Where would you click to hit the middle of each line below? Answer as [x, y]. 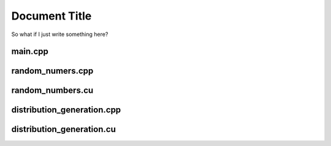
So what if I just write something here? [60, 34]
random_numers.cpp [52, 71]
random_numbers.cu [52, 91]
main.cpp [30, 52]
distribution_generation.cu [63, 129]
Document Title [51, 16]
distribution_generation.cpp [66, 110]
